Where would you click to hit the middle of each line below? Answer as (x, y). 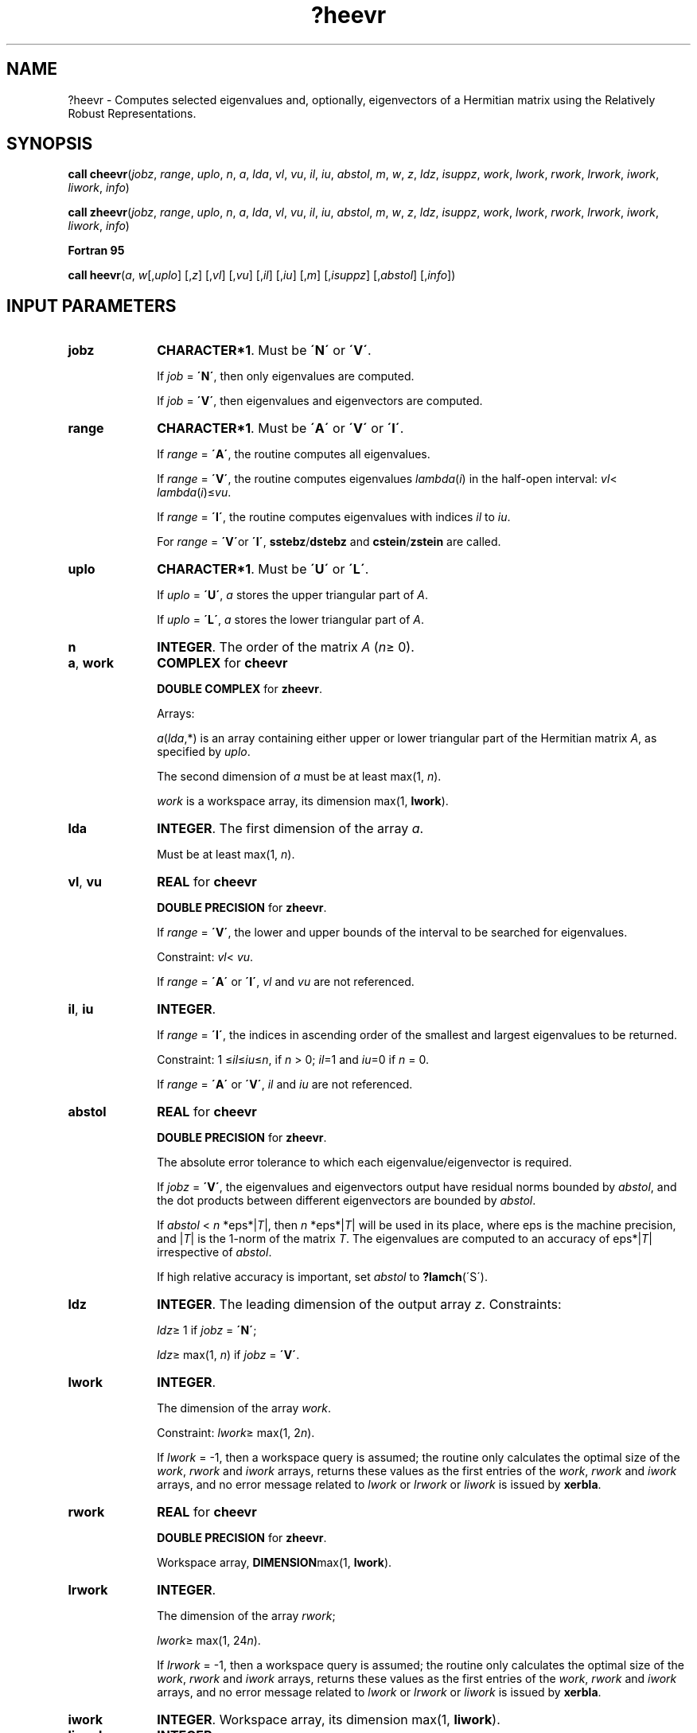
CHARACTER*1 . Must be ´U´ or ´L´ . (263, 569)
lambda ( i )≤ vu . (194, 493)
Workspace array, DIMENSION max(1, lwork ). (275, 1563)
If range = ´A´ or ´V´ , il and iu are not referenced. (285, 1085)
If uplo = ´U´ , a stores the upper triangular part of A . (293, 595)
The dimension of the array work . (244, 1408)
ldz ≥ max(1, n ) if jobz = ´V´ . (228, 1355)
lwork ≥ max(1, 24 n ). (209, 1641)
